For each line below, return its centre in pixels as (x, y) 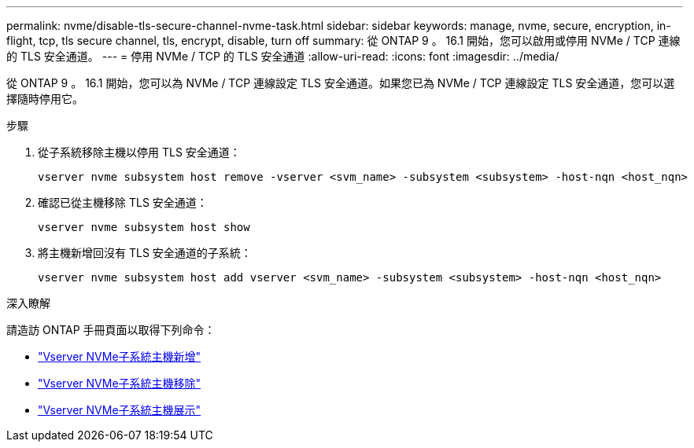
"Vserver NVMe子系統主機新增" (120, 356)
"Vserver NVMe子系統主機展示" (120, 410)
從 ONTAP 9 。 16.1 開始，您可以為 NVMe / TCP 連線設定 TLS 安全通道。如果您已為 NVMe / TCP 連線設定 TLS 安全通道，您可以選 (341, 83)
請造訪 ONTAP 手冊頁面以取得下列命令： (111, 330)
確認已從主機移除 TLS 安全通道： (123, 202)
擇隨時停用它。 (45, 99)
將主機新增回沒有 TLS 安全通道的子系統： (145, 253)
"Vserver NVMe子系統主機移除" (120, 383)
